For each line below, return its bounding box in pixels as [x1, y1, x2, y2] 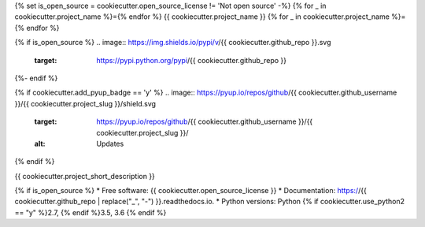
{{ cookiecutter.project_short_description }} [14, 171, 155, 180]
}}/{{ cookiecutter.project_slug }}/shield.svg [14, 99, 157, 108]
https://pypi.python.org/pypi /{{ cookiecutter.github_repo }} [96, 55, 287, 65]
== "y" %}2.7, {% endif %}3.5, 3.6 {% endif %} [14, 207, 167, 217]
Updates [96, 139, 124, 148]
